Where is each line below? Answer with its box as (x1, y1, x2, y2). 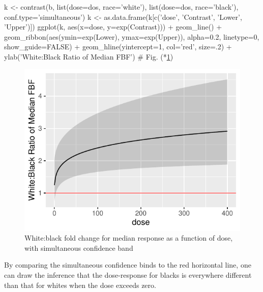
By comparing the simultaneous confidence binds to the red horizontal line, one (4, 259, 251, 270)
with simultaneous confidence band (24, 242, 133, 253)
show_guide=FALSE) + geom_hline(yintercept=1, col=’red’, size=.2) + (4, 41, 232, 52)
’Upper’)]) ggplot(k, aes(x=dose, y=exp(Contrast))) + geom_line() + (4, 21, 222, 32)
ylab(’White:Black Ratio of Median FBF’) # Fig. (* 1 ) (4, 51, 173, 62)
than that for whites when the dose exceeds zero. (4, 279, 156, 290)
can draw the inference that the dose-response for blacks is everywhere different (4, 269, 252, 280)
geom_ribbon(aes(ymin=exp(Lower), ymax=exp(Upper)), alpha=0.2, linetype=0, (4, 31, 259, 42)
